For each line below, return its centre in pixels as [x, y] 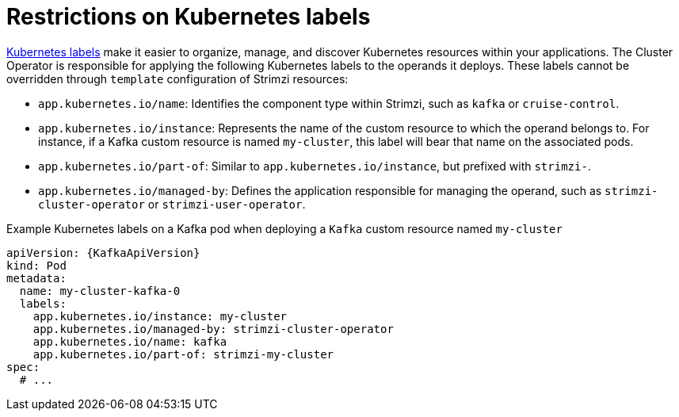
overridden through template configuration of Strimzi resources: [177, 78]
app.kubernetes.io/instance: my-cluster [160, 316]
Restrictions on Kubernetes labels [189, 17]
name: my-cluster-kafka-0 [100, 291]
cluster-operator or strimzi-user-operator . [172, 204]
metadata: [36, 278]
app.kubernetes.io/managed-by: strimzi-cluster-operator [213, 329]
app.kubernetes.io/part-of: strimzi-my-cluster [183, 354]
